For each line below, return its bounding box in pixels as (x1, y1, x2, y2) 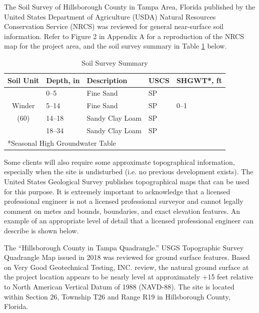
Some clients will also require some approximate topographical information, (4, 156, 235, 167)
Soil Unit (7, 75, 39, 85)
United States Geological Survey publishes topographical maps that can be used (4, 176, 249, 187)
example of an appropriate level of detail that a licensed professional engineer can (4, 215, 253, 226)
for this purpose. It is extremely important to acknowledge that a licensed (4, 186, 230, 196)
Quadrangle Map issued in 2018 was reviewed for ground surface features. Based (4, 252, 250, 262)
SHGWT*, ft (176, 75, 222, 85)
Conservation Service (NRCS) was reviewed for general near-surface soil (4, 21, 224, 32)
